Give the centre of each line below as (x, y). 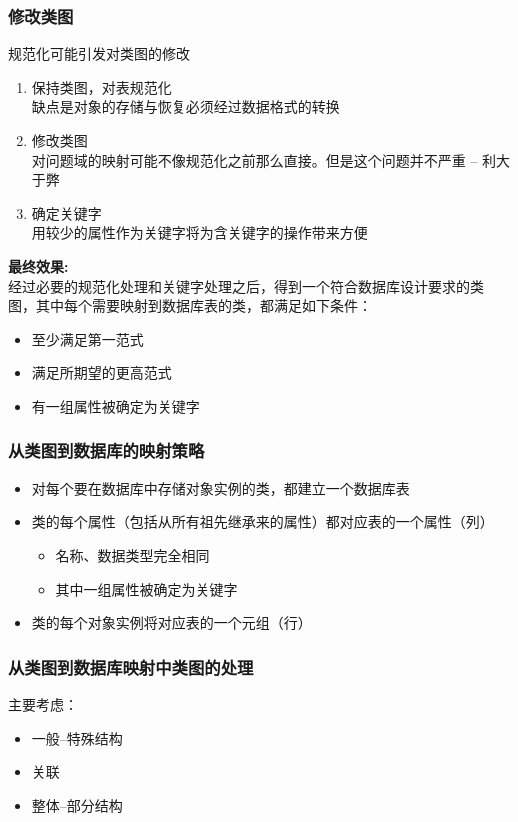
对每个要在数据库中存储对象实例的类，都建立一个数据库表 (220, 487)
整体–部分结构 (77, 804)
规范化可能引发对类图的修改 (99, 53)
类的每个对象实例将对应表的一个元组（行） (171, 622)
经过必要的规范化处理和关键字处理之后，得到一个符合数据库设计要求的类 (246, 285)
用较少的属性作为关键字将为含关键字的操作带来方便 (199, 232)
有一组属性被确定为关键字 (115, 405)
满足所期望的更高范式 (101, 372)
